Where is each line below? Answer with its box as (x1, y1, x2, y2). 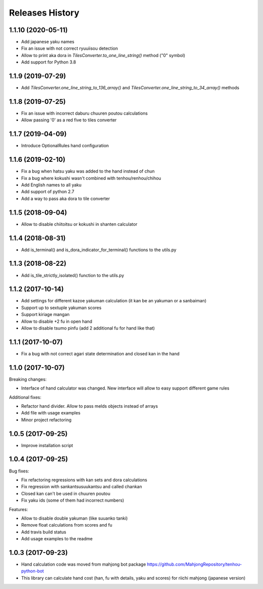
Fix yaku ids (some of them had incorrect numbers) (21, 497, 124, 503)
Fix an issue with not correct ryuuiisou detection (21, 45, 118, 51)
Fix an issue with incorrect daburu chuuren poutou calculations (21, 110, 148, 117)
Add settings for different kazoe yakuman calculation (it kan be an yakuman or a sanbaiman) (21, 298, 207, 304)
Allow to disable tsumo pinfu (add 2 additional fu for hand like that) (21, 325, 155, 331)
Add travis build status (21, 529, 67, 535)
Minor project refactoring (21, 417, 72, 423)
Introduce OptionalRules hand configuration (21, 143, 109, 149)
